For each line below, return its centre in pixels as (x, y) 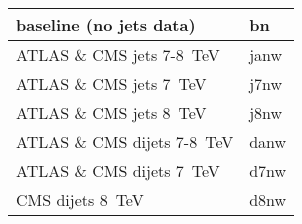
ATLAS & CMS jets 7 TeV (111, 83)
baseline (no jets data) (106, 24)
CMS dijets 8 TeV (80, 199)
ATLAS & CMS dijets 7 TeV (118, 170)
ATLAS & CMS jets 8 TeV (111, 112)
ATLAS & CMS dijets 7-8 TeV (125, 141)
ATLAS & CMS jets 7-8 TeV (118, 54)
